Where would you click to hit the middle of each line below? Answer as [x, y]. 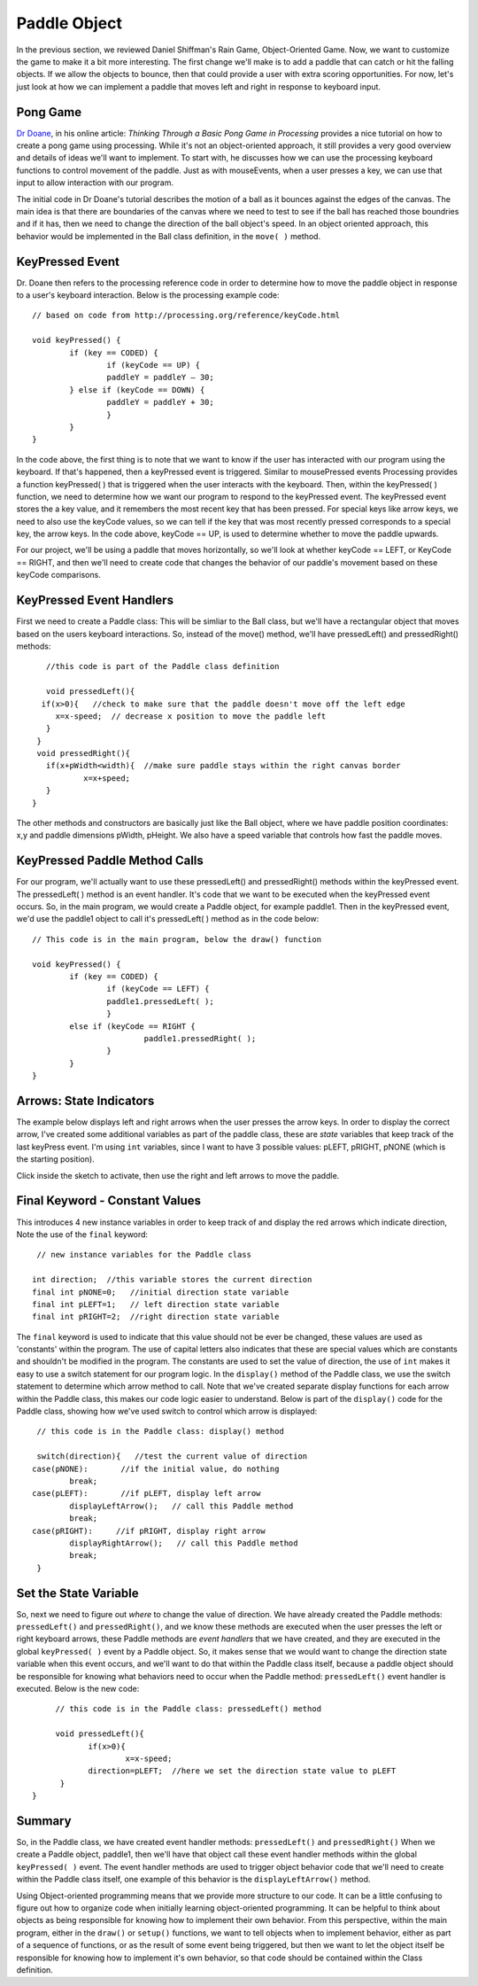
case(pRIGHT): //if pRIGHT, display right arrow [149, 1530]
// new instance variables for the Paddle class [144, 1255]
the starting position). [55, 1159]
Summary [44, 1821]
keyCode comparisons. [58, 575]
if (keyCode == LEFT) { [158, 989]
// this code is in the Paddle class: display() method [161, 1432]
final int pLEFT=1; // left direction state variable [156, 1304]
